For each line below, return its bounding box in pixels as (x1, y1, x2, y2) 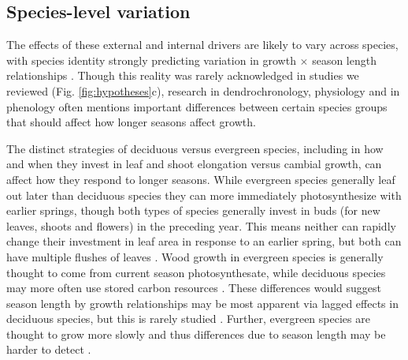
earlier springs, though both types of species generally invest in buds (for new (6, 202, 380, 219)
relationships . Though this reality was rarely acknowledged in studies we (6, 67, 359, 84)
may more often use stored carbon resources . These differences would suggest (6, 279, 381, 296)
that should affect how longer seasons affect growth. (6, 114, 256, 130)
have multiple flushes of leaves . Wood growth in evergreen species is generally (6, 248, 384, 264)
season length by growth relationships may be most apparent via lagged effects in (6, 294, 399, 311)
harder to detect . (6, 341, 91, 358)
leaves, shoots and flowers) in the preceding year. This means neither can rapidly (6, 217, 396, 234)
